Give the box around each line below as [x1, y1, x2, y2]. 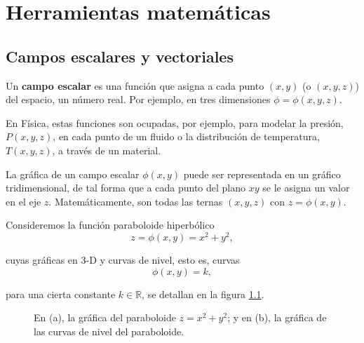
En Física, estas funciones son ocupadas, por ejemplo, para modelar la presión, [6, 115, 344, 130]
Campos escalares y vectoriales [6, 45, 234, 67]
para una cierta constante [6, 286, 116, 301]
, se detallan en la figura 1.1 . [142, 286, 264, 301]
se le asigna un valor [262, 180, 350, 195]
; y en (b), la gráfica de [227, 310, 327, 325]
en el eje [6, 194, 41, 208]
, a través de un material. [52, 142, 161, 157]
